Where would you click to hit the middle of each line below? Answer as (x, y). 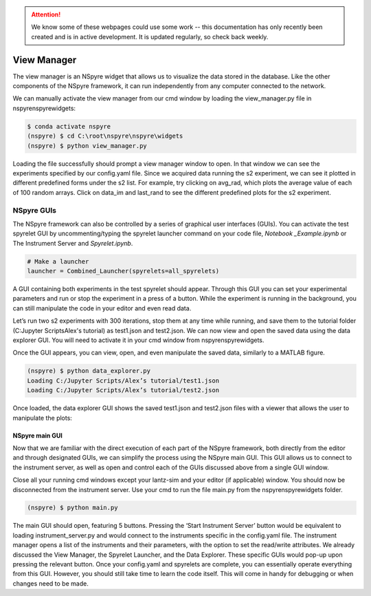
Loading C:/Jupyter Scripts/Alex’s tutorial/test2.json (123, 390)
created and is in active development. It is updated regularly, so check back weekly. (150, 36)
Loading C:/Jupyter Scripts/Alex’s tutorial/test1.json (123, 381)
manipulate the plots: (42, 418)
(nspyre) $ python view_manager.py (87, 146)
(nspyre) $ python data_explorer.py (89, 371)
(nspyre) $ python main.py (72, 508)
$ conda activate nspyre (69, 126)
